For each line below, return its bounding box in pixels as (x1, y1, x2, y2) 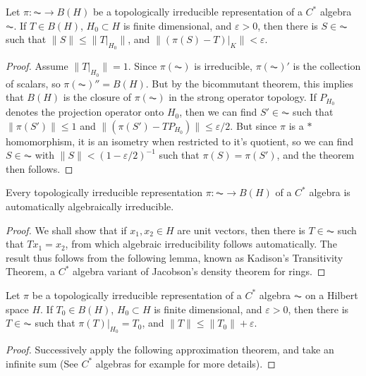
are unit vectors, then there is (177, 222, 305, 237)
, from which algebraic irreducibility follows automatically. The (65, 236, 337, 251)
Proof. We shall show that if (6, 222, 127, 237)
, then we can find (179, 104, 257, 119)
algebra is (309, 185, 350, 200)
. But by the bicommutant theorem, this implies (145, 75, 353, 90)
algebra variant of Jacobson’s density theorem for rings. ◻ (73, 264, 326, 279)
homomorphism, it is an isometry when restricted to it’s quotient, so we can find (6, 133, 353, 148)
